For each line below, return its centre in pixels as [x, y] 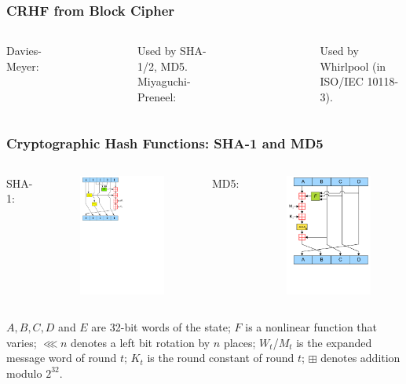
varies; [22, 342]
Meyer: [23, 66]
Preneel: [157, 97]
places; [240, 342]
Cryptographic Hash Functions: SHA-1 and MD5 [165, 143]
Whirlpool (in [353, 66]
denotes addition [360, 358]
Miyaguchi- [164, 81]
